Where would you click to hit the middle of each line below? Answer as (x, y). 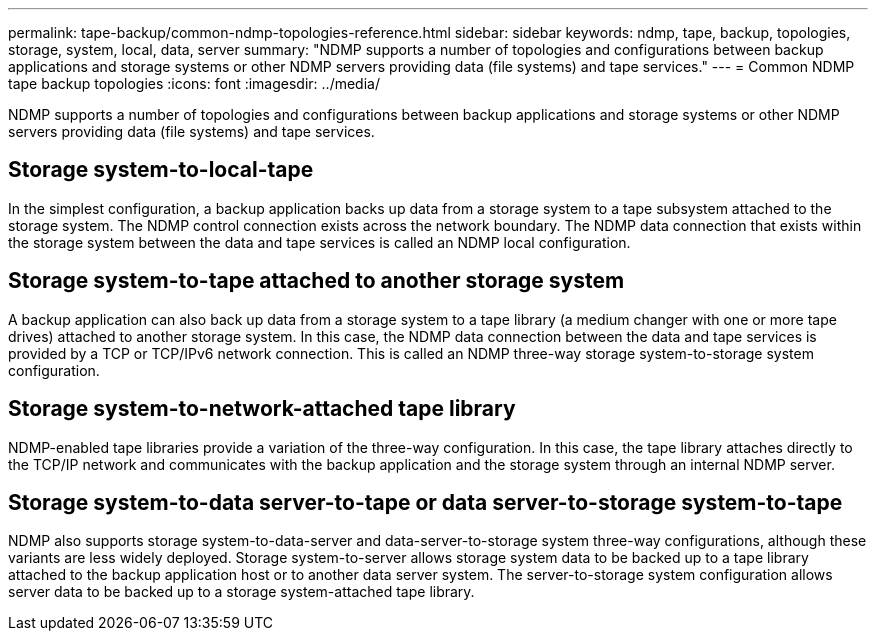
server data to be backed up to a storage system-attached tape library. (241, 592)
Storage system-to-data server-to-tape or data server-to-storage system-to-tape (425, 502)
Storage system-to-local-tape (161, 170)
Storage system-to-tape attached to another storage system (316, 281)
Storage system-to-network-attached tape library (262, 409)
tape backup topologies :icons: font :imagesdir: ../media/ (194, 83)
